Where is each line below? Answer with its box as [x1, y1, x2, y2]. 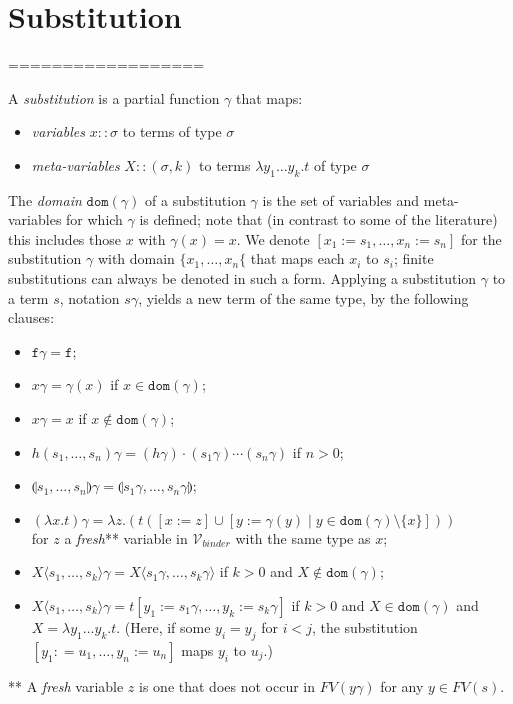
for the [460, 228, 502, 249]
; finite [393, 248, 434, 269]
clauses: [8, 307, 55, 328]
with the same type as [235, 527, 371, 548]
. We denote [236, 228, 310, 249]
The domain [8, 189, 82, 210]
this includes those [8, 228, 122, 249]
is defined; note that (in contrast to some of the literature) [139, 209, 498, 230]
